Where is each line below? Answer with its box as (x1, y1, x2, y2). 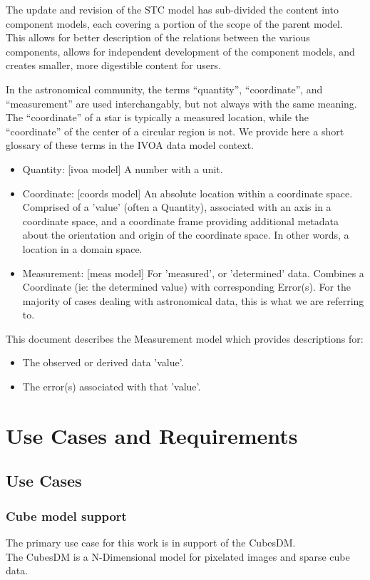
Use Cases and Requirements (6, 420, 298, 450)
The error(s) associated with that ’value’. (22, 379, 201, 394)
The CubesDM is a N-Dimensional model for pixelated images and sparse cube (6, 549, 350, 564)
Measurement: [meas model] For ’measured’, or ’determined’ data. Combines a (22, 265, 364, 280)
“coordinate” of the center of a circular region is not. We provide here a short (6, 123, 344, 138)
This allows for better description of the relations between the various (6, 30, 310, 45)
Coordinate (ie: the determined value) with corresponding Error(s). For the (22, 279, 351, 294)
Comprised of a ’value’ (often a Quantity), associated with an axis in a (22, 200, 332, 214)
